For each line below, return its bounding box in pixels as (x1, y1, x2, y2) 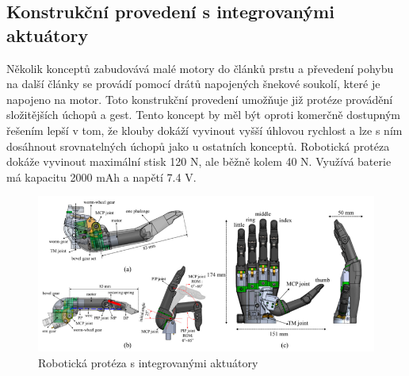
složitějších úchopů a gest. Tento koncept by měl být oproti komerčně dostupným (6, 106, 400, 123)
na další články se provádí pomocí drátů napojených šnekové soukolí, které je (6, 75, 380, 92)
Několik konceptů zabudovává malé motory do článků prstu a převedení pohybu (6, 59, 394, 76)
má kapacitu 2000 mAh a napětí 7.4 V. (6, 168, 197, 185)
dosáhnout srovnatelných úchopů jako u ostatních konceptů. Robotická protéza (6, 137, 390, 154)
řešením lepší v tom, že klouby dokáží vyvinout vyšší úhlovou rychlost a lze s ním (6, 121, 403, 138)
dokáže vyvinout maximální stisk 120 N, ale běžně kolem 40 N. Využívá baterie (6, 153, 392, 170)
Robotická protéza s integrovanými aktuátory (38, 354, 258, 370)
